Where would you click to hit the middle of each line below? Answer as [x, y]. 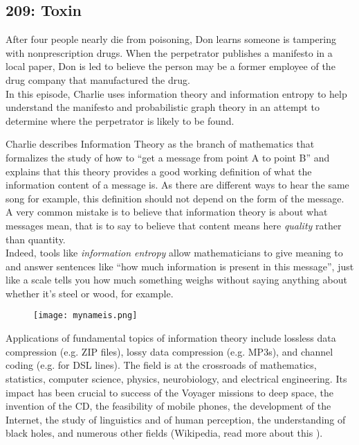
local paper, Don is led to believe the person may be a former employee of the [171, 66]
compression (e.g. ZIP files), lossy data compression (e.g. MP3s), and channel [169, 351]
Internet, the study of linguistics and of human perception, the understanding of [176, 419]
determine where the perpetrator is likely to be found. [120, 120]
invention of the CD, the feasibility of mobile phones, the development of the [168, 406]
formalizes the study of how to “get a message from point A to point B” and [168, 157]
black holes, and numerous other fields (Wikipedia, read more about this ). [164, 433]
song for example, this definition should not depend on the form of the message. [175, 198]
